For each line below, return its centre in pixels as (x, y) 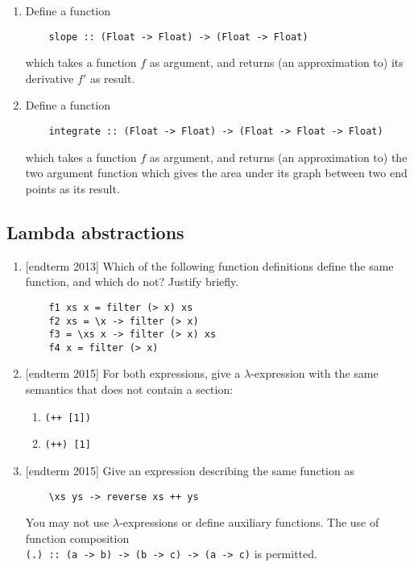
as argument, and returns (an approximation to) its (276, 62)
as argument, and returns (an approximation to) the (278, 157)
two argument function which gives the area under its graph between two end (216, 173)
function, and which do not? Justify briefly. (132, 281)
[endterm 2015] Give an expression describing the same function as (190, 470)
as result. (112, 78)
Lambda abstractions (95, 232)
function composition (77, 538)
